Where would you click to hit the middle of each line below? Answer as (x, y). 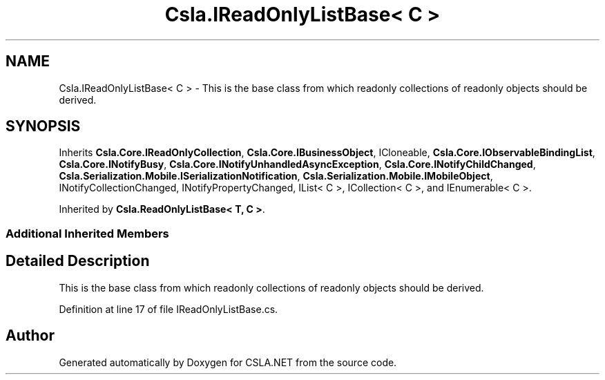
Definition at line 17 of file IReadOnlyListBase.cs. (169, 309)
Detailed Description (78, 261)
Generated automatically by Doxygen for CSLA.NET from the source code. (228, 362)
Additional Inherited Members (87, 233)
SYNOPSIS (43, 126)
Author (30, 336)
